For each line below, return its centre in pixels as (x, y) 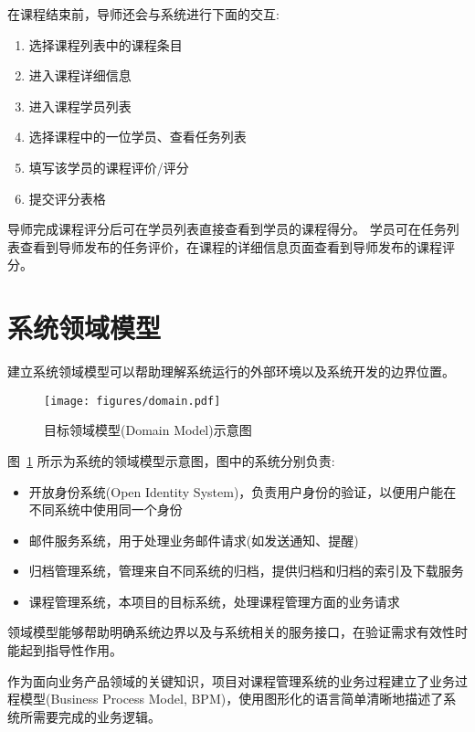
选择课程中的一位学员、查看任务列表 (137, 137)
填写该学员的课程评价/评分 (109, 167)
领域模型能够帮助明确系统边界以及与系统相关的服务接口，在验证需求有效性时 (237, 632)
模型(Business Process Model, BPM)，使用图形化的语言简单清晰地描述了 (232, 699)
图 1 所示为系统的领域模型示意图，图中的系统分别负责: (171, 460)
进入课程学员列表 (80, 106)
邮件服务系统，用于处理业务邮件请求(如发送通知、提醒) (194, 540)
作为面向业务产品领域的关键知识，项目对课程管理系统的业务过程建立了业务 (231, 680)
